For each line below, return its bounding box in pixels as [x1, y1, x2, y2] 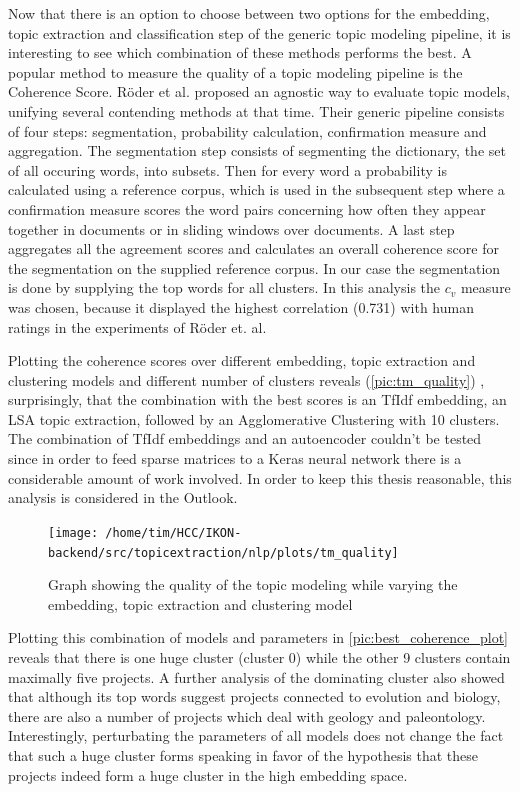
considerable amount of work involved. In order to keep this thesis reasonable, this [8, 467, 512, 488]
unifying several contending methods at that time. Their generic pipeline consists [8, 100, 505, 121]
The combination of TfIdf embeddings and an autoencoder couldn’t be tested [8, 428, 482, 449]
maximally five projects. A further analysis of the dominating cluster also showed [8, 666, 505, 687]
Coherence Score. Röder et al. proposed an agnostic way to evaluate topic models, [8, 81, 510, 102]
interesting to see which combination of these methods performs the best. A [8, 42, 472, 63]
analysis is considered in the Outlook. [8, 487, 238, 508]
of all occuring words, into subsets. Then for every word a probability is [8, 159, 447, 180]
